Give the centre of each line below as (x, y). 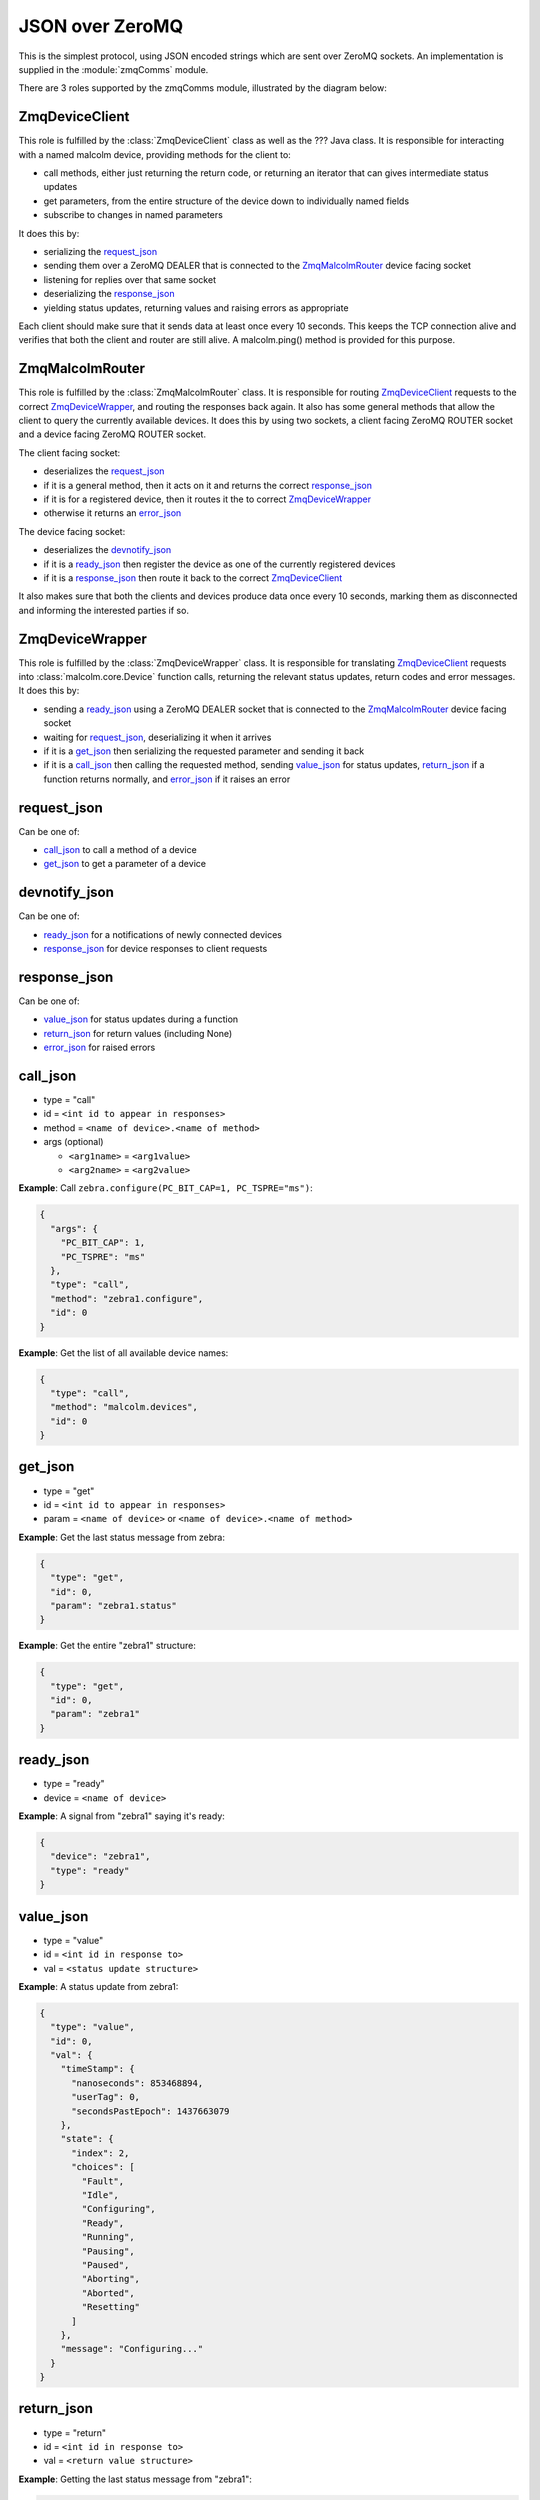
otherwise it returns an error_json (112, 513)
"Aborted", (108, 2293)
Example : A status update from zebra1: (98, 1986)
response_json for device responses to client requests (155, 949)
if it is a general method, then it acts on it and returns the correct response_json (207, 485)
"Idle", (100, 2194)
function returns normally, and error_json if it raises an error (167, 779)
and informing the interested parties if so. (104, 610)
